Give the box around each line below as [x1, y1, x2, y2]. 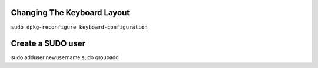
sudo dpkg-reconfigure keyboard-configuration [11, 23, 148, 30]
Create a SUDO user [11, 39, 85, 49]
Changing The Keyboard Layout [11, 8, 130, 18]
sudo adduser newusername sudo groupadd [11, 54, 119, 61]
